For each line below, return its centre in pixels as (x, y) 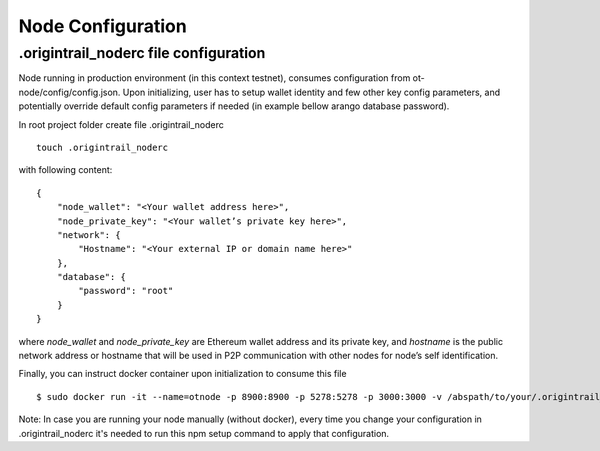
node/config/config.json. (69, 92)
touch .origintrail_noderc (102, 147)
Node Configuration (102, 26)
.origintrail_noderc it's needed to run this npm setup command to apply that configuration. (204, 433)
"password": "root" (126, 291)
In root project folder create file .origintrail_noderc (121, 124)
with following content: (65, 170)
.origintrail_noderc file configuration (142, 53)
